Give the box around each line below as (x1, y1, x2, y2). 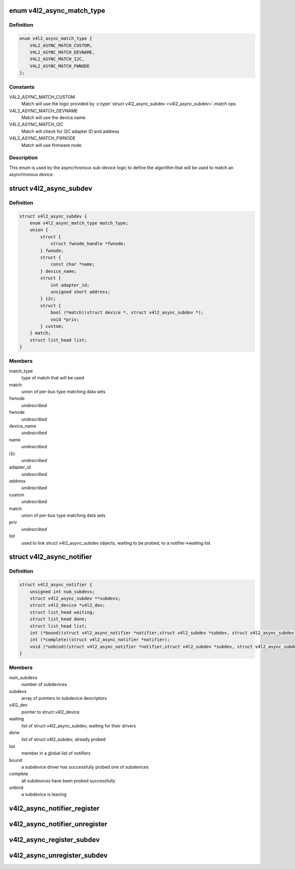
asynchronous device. (9, 172, 54, 177)
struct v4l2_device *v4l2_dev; (29, 603, 105, 608)
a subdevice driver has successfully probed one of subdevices (21, 764, 149, 770)
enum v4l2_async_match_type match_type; (29, 220, 129, 226)
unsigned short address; (50, 289, 111, 294)
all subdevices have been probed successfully (21, 778, 116, 783)
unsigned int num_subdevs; (29, 589, 95, 594)
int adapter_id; (50, 282, 90, 288)
